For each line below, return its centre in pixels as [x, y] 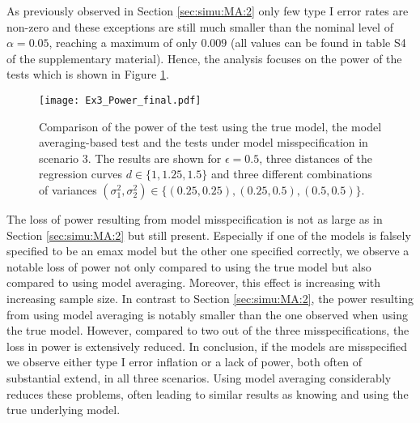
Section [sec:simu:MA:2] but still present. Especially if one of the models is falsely [209, 235]
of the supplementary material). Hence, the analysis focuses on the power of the [204, 58]
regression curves [81, 174]
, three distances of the [316, 158]
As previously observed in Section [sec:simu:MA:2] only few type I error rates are [208, 11]
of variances [68, 190]
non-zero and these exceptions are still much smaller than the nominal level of [200, 26]
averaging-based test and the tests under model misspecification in [204, 142]
